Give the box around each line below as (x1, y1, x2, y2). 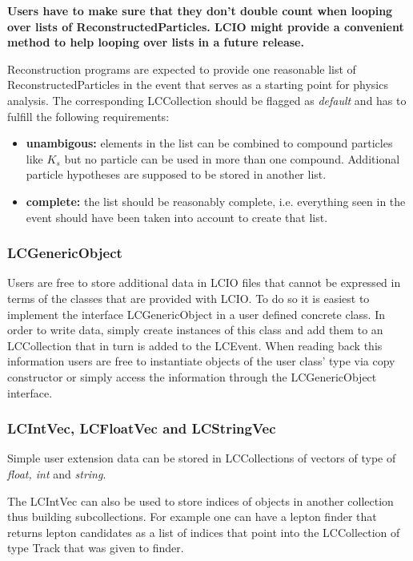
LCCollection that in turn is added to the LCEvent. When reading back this (7, 337, 383, 353)
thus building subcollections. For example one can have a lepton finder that (7, 508, 377, 525)
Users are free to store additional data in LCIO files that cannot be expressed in (7, 274, 401, 291)
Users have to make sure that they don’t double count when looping (7, 2, 393, 18)
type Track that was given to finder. (7, 539, 184, 556)
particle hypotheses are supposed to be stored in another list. (26, 166, 327, 183)
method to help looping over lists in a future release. (7, 34, 304, 50)
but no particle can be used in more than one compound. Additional (64, 150, 400, 167)
